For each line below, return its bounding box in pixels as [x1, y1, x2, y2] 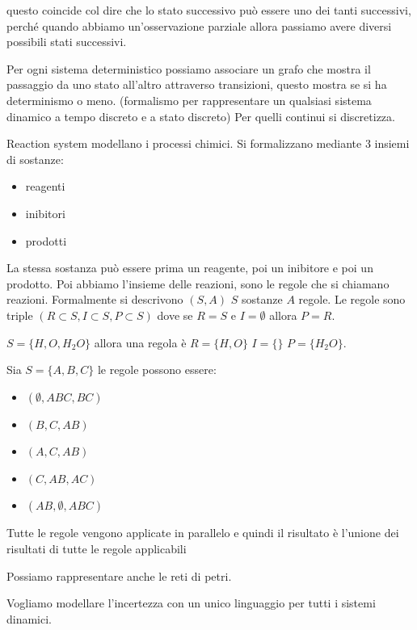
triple [6, 306, 33, 323]
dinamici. [6, 610, 53, 627]
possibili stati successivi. [6, 33, 127, 50]
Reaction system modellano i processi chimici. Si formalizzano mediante [6, 135, 362, 152]
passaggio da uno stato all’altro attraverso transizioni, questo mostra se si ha [6, 76, 387, 93]
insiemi [374, 135, 410, 152]
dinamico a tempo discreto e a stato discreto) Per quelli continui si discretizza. [6, 107, 395, 124]
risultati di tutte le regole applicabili [6, 540, 187, 557]
